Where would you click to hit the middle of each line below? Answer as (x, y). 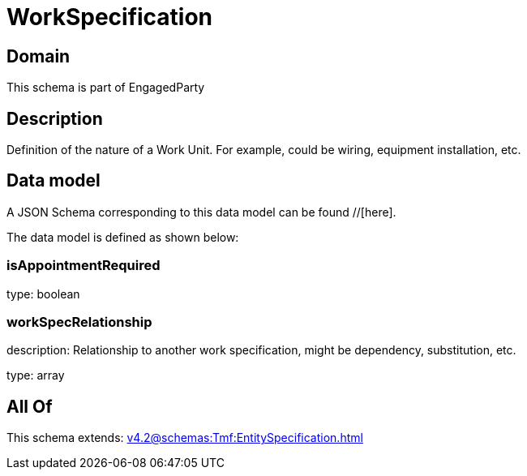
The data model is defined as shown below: (123, 237)
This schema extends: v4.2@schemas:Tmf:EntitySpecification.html (185, 438)
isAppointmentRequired (84, 266)
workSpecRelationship (79, 322)
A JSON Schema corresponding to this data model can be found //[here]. (201, 212)
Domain (39, 56)
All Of (30, 406)
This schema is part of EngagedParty (106, 88)
